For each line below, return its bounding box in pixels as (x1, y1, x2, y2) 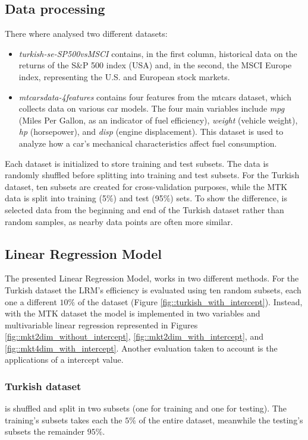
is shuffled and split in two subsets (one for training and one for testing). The (5, 402, 287, 414)
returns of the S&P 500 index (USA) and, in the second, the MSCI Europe (18, 59, 292, 71)
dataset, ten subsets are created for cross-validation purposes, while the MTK (5, 180, 288, 192)
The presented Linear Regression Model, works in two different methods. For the (5, 272, 299, 284)
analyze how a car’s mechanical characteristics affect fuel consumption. (18, 137, 277, 149)
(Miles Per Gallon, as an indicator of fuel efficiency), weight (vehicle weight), (18, 113, 298, 126)
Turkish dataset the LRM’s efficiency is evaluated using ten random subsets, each (5, 283, 301, 296)
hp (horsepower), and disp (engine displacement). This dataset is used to (18, 125, 284, 138)
